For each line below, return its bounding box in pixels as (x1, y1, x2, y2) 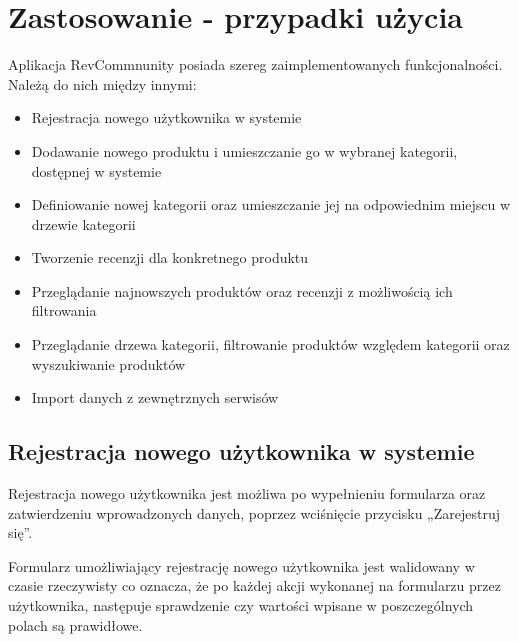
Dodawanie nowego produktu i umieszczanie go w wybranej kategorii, (31, 140, 458, 161)
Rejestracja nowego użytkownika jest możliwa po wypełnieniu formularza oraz (8, 483, 486, 504)
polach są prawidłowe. (8, 614, 143, 635)
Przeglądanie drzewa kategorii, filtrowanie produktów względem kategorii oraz (31, 334, 510, 355)
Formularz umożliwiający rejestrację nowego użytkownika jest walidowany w (8, 555, 475, 576)
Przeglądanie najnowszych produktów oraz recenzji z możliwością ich (31, 280, 453, 301)
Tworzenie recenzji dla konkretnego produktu (31, 247, 309, 268)
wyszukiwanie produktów (31, 353, 186, 374)
